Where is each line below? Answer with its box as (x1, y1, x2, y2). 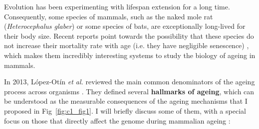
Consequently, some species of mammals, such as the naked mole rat (4, 11, 213, 21)
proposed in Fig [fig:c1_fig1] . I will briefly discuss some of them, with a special (4, 105, 246, 116)
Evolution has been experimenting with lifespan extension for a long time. (4, 1, 230, 11)
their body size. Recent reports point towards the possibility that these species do (4, 30, 254, 41)
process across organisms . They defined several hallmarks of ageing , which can (4, 86, 255, 96)
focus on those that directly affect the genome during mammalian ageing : (4, 115, 231, 126)
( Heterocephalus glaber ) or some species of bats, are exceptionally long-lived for (4, 21, 246, 31)
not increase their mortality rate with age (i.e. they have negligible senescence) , (4, 40, 249, 51)
